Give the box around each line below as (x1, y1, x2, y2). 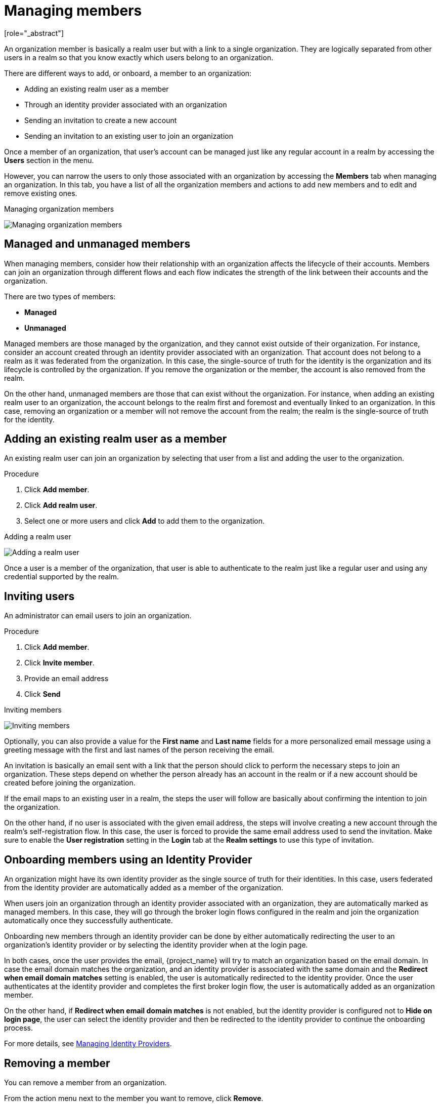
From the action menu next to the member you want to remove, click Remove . (4, 1093, 263, 1102)
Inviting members (4, 705, 62, 715)
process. (4, 1023, 33, 1033)
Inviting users (4, 589, 75, 603)
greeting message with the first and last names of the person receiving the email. (4, 745, 274, 755)
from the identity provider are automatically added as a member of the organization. (4, 883, 284, 892)
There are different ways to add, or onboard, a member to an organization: (4, 68, 252, 77)
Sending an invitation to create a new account (24, 115, 177, 125)
